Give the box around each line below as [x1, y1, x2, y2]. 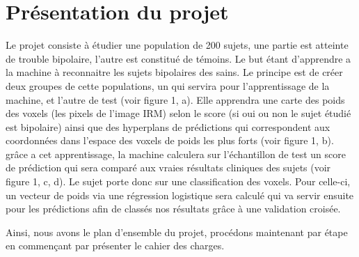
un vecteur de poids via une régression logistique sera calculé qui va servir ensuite [6, 187, 354, 202]
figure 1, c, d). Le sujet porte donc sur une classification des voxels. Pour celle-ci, [6, 174, 351, 189]
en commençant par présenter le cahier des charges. [6, 238, 225, 253]
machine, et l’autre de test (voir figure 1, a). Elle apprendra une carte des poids [6, 92, 345, 107]
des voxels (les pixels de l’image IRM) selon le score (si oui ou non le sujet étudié [6, 106, 351, 120]
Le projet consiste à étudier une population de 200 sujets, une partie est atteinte [6, 38, 349, 52]
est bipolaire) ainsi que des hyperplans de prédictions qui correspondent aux [6, 119, 330, 134]
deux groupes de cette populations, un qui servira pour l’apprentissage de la [6, 78, 330, 93]
